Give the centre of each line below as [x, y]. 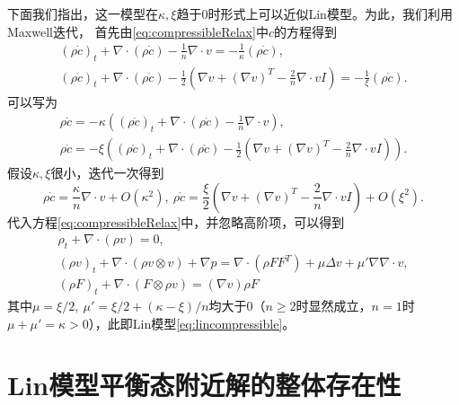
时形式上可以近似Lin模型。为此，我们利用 [330, 13]
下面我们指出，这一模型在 [83, 13]
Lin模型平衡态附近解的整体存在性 [204, 385]
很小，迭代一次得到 [107, 173]
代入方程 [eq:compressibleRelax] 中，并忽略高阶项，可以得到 [176, 221]
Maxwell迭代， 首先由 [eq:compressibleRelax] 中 [138, 31]
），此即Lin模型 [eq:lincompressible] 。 [192, 323]
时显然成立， [334, 306]
